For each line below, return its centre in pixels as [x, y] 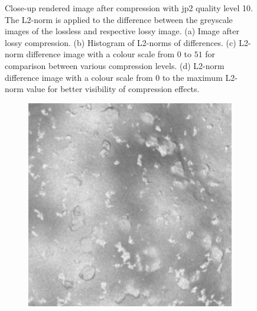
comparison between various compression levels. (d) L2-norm [115, 65]
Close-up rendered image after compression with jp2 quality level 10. [129, 8]
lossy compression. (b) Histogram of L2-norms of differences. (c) [121, 42]
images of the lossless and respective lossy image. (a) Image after [122, 31]
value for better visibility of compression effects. [113, 89]
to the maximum [192, 77]
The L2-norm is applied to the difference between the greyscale [119, 19]
